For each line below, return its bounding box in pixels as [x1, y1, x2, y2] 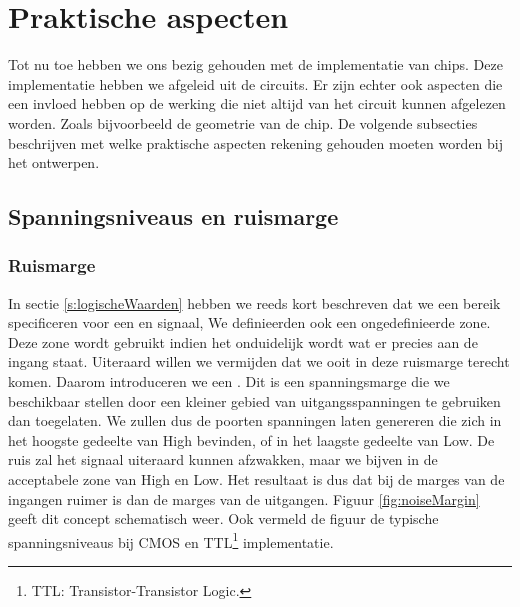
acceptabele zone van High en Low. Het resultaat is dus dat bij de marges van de [8, 469, 505, 490]
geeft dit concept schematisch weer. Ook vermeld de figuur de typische [8, 508, 439, 529]
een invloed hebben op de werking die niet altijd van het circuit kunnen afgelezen [8, 93, 506, 114]
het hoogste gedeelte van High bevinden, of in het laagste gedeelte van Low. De [8, 429, 495, 450]
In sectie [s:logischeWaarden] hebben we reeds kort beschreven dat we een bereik [8, 292, 501, 313]
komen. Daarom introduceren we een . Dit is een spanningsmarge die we [8, 371, 450, 392]
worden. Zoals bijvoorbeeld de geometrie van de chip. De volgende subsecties [8, 112, 478, 133]
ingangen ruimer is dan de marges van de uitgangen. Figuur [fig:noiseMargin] [8, 488, 480, 509]
